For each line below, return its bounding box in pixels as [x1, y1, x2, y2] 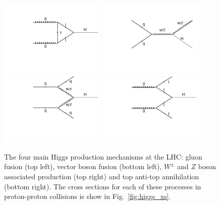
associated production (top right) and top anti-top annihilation [4, 171, 199, 182]
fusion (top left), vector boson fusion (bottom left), [4, 161, 162, 172]
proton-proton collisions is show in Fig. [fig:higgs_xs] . [4, 191, 171, 201]
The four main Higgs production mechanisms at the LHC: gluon [4, 151, 202, 162]
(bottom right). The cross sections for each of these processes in [4, 181, 201, 191]
